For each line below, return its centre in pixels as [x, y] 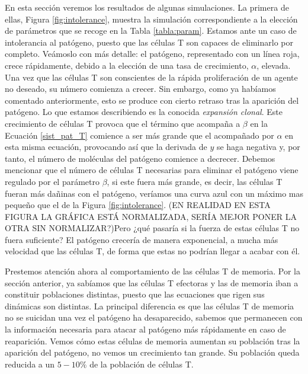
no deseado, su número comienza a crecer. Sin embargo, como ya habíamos [140, 89]
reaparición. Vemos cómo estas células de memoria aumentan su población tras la [153, 341]
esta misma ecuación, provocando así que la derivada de [106, 147]
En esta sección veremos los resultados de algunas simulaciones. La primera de [147, 7]
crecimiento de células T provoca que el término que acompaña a [123, 123]
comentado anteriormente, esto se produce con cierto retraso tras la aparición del [152, 100]
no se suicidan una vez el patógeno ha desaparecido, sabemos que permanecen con [154, 317]
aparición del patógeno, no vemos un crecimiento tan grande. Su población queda [152, 352]
